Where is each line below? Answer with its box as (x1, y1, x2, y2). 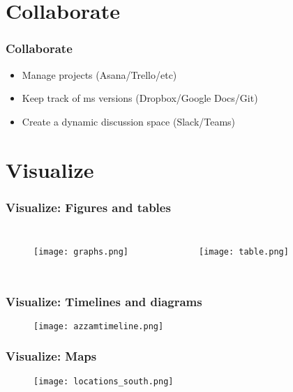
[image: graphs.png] (33, 246, 129, 257)
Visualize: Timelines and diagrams (6, 292, 202, 310)
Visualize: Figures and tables (6, 198, 171, 216)
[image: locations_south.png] (33, 376, 174, 386)
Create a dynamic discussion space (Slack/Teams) (22, 114, 236, 128)
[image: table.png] (199, 246, 289, 257)
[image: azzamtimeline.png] (33, 321, 164, 331)
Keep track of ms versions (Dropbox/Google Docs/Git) (22, 91, 258, 105)
